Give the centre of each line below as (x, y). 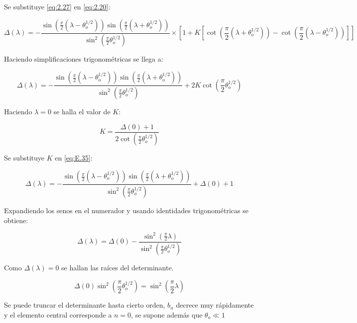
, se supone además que (167, 314)
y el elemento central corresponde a (58, 314)
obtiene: (16, 220)
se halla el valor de (82, 111)
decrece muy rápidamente (215, 305)
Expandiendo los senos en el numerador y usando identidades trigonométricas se (126, 210)
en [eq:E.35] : (74, 158)
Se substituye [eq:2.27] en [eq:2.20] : (57, 6)
